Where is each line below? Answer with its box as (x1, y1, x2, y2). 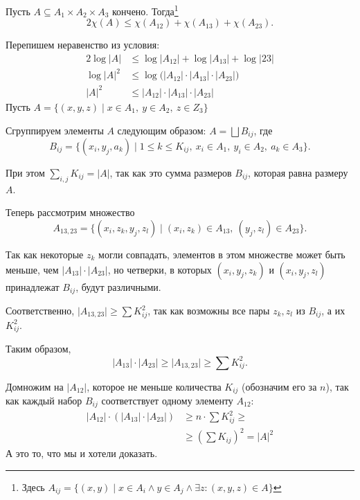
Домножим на (6, 379, 64, 393)
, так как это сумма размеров (109, 165, 232, 179)
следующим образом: (117, 123, 206, 137)
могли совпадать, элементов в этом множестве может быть (98, 247, 345, 261)
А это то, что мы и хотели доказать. (6, 446, 158, 461)
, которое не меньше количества (87, 379, 222, 393)
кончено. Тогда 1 (112, 2, 179, 18)
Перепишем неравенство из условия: (6, 37, 160, 52)
